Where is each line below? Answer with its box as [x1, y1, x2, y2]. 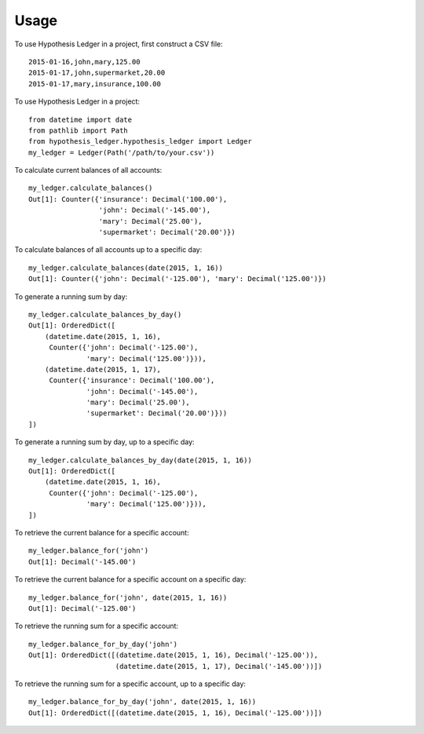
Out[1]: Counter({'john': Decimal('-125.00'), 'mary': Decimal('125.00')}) [28, 275, 327, 283]
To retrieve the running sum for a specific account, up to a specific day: [14, 679, 247, 688]
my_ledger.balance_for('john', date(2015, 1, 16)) [28, 593, 228, 602]
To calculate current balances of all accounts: [14, 166, 163, 175]
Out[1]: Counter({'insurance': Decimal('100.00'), [28, 195, 228, 203]
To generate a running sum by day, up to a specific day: [14, 437, 196, 447]
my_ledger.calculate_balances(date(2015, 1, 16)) [28, 263, 224, 272]
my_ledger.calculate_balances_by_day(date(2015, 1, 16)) [28, 455, 253, 465]
